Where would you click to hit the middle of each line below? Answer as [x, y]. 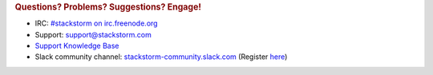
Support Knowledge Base [77, 46]
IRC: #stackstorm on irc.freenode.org [96, 23]
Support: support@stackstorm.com [93, 34]
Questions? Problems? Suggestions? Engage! [108, 7]
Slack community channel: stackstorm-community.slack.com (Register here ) [161, 57]
